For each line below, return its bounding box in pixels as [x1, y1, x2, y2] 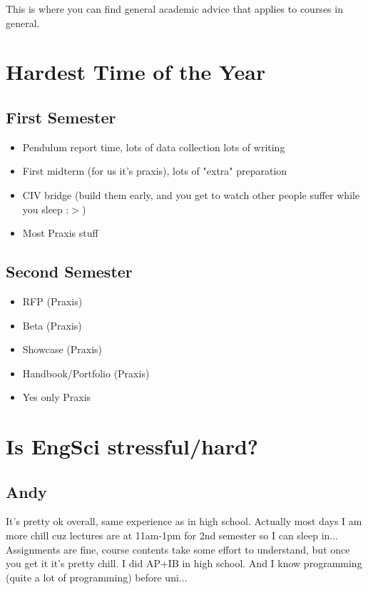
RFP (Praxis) [22, 293, 83, 308]
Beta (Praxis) [22, 317, 82, 332]
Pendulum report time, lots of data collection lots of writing [22, 139, 285, 154]
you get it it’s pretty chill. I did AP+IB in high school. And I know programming [6, 556, 362, 571]
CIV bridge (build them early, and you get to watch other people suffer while [22, 187, 360, 202]
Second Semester [6, 260, 133, 283]
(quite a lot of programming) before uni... [6, 569, 188, 584]
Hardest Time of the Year [6, 57, 266, 86]
